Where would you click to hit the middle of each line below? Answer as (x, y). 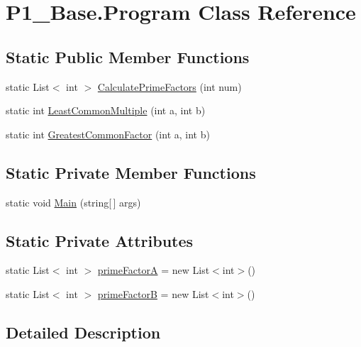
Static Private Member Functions (131, 172)
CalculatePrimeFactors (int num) (170, 86)
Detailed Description (83, 332)
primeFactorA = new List (154, 270)
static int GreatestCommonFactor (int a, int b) (108, 134)
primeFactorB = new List (153, 293)
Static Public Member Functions (128, 56)
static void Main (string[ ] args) (73, 202)
